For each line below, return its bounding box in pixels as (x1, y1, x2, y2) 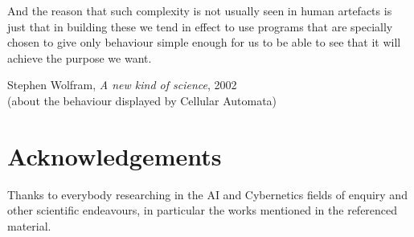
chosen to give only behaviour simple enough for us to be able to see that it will (7, 34, 401, 51)
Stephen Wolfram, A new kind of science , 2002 (7, 76, 237, 93)
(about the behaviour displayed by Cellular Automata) (7, 92, 277, 108)
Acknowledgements (7, 139, 222, 172)
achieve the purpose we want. (7, 49, 152, 66)
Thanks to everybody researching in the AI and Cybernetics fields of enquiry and (7, 186, 408, 202)
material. (7, 217, 51, 234)
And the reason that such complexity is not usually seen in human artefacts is (7, 2, 392, 18)
